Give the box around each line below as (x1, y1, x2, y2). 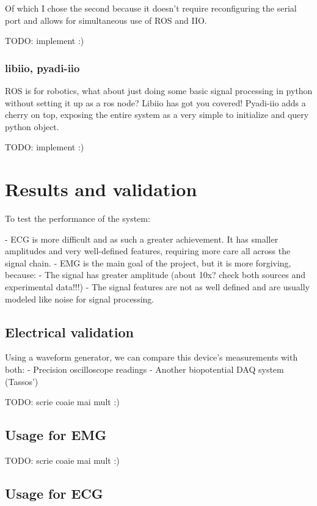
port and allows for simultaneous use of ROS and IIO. (5, 13, 207, 26)
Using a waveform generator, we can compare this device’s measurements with (5, 351, 298, 364)
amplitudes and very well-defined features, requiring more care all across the (5, 244, 291, 257)
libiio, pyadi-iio (5, 60, 80, 75)
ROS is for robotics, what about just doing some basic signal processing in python (5, 84, 313, 97)
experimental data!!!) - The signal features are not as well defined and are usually (5, 280, 310, 293)
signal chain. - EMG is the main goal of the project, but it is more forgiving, (5, 256, 291, 269)
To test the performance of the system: (5, 212, 150, 225)
